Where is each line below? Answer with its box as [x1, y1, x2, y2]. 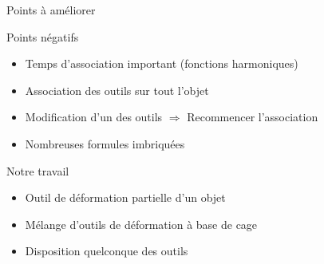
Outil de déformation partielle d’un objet [25, 189, 226, 206]
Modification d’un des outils [25, 108, 163, 125]
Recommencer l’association [187, 108, 318, 125]
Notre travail [6, 162, 69, 179]
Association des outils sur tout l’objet [25, 81, 209, 98]
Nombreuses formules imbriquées [25, 135, 185, 152]
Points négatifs [6, 28, 79, 45]
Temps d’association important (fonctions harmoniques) [25, 55, 298, 72]
